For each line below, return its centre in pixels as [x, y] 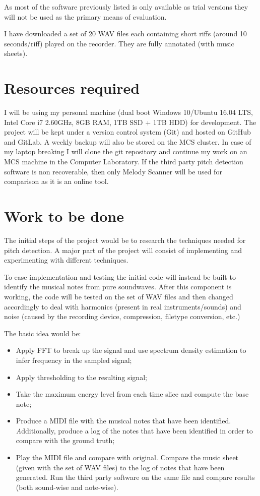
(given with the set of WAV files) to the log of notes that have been [120, 467]
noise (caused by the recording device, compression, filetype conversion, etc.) [122, 316]
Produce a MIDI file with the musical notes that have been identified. [123, 421]
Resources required [72, 88]
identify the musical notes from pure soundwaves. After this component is [118, 287]
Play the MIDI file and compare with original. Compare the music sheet [127, 457]
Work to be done [64, 216]
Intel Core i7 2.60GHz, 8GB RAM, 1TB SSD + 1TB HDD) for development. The [130, 122]
